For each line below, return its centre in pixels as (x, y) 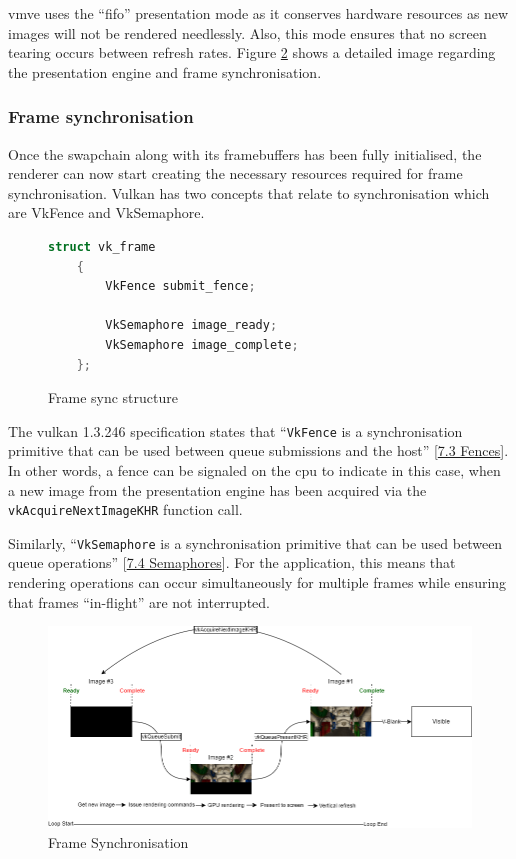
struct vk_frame (102, 246)
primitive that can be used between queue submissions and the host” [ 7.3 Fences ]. (258, 450)
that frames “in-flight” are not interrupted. (139, 601)
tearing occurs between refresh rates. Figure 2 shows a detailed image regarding (252, 52)
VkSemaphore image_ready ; (191, 325)
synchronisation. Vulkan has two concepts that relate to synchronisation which (249, 192)
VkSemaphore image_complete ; (202, 344)
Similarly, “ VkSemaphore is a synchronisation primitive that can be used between (255, 542)
